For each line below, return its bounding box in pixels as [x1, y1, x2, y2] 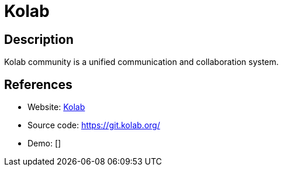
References [4, 77, 73, 92]
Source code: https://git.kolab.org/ [27, 120, 160, 131]
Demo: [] [27, 138, 61, 149]
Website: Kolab [27, 102, 85, 112]
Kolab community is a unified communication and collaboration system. [4, 57, 279, 67]
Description [4, 32, 74, 47]
